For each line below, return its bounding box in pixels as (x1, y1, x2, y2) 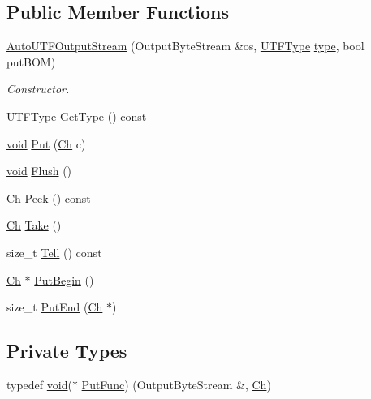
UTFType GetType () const (6, 107, 147, 124)
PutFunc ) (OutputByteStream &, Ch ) (81, 375, 271, 393)
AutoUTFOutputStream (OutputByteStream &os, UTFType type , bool (6, 37, 365, 54)
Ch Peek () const (6, 189, 91, 206)
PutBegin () (34, 271, 94, 288)
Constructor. (6, 80, 70, 97)
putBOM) (6, 53, 56, 70)
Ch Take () (6, 217, 62, 234)
